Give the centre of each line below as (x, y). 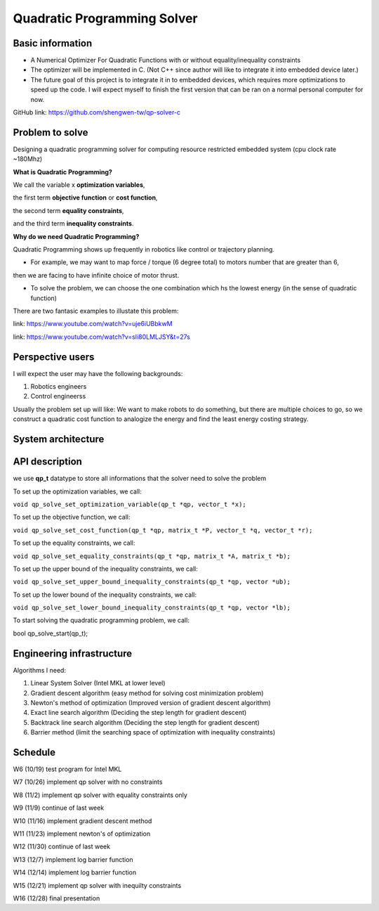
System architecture (59, 439)
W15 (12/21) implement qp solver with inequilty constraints (97, 885)
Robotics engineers (59, 387)
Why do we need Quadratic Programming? (76, 236)
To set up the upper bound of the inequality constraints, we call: (105, 569)
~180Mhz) (28, 159)
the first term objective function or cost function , (85, 198)
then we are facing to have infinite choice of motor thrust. (96, 275)
